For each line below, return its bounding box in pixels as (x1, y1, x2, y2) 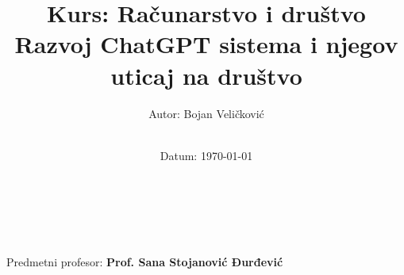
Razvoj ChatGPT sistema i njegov (14, 28, 398, 60)
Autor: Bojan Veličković (148, 105, 264, 121)
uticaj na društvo (110, 59, 302, 91)
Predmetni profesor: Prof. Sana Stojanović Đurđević (6, 254, 283, 270)
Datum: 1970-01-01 (160, 147, 253, 163)
